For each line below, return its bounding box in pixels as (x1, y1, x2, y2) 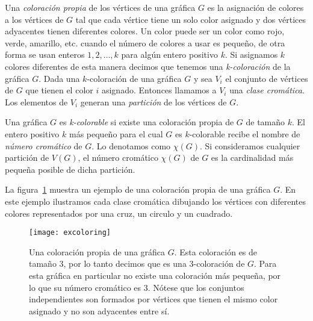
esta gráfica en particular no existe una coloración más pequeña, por (29, 269, 281, 281)
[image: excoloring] (29, 228, 111, 237)
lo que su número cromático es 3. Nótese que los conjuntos (29, 281, 244, 293)
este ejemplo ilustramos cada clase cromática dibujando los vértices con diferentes (5, 195, 306, 207)
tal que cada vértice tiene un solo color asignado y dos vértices (75, 13, 306, 25)
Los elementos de (5, 95, 68, 108)
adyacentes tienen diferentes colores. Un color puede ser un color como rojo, (5, 25, 285, 37)
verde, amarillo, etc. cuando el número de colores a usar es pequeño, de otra (5, 36, 285, 49)
